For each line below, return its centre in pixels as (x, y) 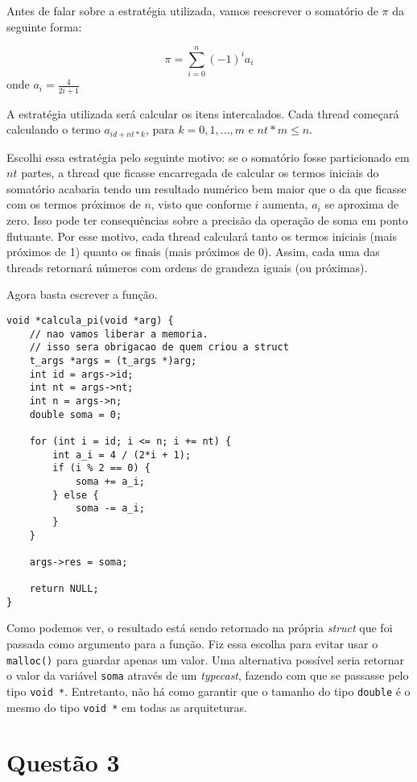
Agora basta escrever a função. (82, 294)
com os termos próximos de (74, 204)
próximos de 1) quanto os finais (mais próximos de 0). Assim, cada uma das (193, 252)
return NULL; (64, 589)
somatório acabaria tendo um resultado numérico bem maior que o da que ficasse (206, 188)
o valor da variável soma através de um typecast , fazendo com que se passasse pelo (208, 675)
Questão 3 (63, 762)
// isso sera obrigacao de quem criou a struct (159, 348)
